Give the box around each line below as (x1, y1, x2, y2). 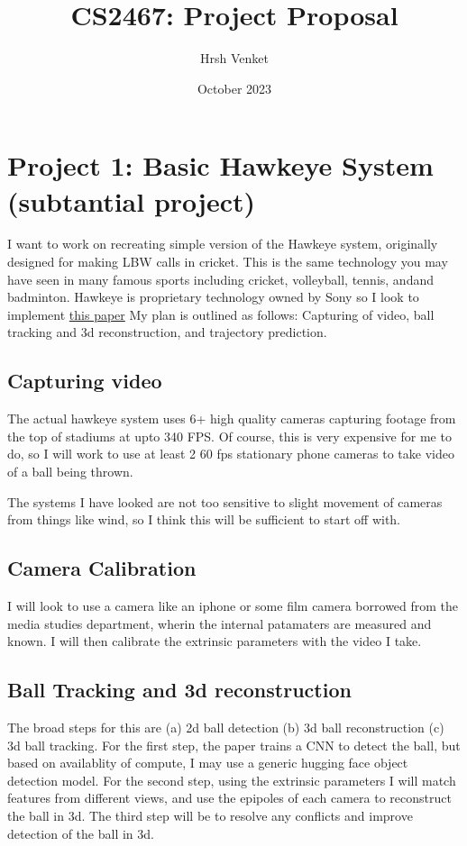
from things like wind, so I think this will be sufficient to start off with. (7, 510, 401, 529)
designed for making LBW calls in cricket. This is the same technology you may (7, 252, 448, 271)
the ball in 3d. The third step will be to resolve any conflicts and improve (7, 805, 413, 824)
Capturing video (7, 367, 162, 395)
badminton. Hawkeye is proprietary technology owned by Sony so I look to (7, 287, 419, 306)
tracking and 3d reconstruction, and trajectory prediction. (7, 323, 327, 341)
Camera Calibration (7, 554, 197, 582)
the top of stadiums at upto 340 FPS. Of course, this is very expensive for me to (7, 426, 452, 445)
